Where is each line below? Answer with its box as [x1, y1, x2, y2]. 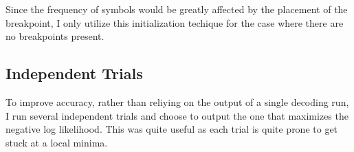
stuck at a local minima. [5, 135, 108, 149]
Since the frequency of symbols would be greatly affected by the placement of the [5, 2, 348, 16]
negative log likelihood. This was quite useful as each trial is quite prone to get [5, 122, 338, 136]
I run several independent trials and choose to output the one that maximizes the [5, 108, 349, 122]
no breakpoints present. [5, 29, 104, 43]
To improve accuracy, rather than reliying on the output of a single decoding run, [5, 94, 349, 109]
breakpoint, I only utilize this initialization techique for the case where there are [5, 15, 344, 30]
